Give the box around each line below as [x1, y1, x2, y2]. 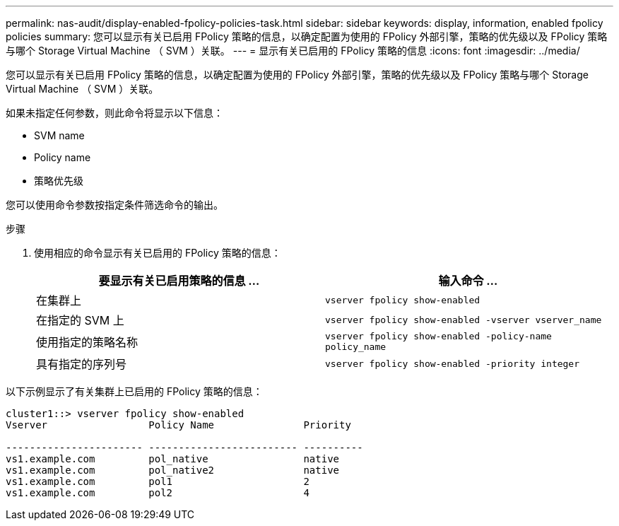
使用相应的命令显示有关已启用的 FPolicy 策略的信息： [34, 247, 281, 259]
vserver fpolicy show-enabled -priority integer [325, 358, 580, 369]
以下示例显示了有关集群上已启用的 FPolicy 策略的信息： [6, 385, 263, 397]
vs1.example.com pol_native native [6, 453, 340, 464]
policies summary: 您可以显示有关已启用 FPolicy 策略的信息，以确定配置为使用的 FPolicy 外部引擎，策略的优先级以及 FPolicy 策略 [6, 30, 608, 42]
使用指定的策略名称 [36, 335, 138, 349]
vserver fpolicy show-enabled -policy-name [325, 331, 552, 341]
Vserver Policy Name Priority [6, 419, 351, 431]
